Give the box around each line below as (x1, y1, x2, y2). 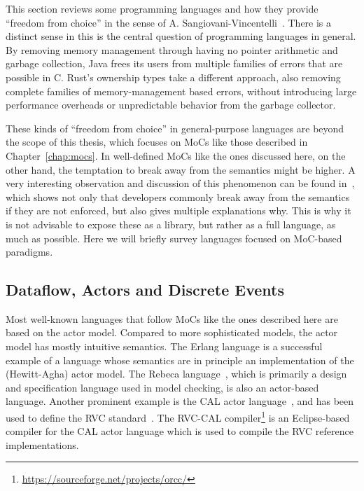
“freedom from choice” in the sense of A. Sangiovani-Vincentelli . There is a (6, 15, 332, 29)
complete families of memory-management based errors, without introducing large (6, 83, 357, 98)
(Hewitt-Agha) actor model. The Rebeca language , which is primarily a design (6, 366, 347, 381)
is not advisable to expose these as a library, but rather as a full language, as (6, 216, 336, 231)
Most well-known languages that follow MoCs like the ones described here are (6, 311, 338, 326)
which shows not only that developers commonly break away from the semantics (6, 189, 350, 204)
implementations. (6, 437, 79, 452)
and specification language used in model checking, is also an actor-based (6, 380, 319, 394)
